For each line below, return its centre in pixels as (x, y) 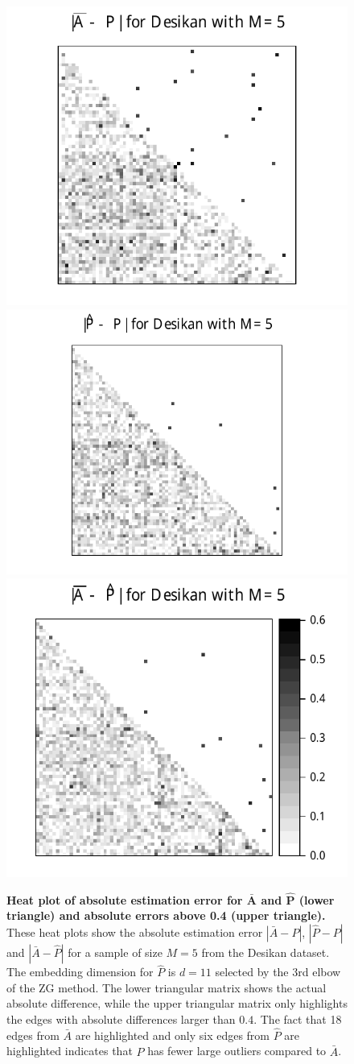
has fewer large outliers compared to (237, 1051)
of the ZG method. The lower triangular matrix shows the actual (167, 987)
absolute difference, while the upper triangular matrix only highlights (177, 1003)
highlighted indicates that (70, 1051)
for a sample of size (115, 952)
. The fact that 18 (298, 1018)
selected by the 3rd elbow (278, 972)
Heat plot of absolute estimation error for (125, 899)
